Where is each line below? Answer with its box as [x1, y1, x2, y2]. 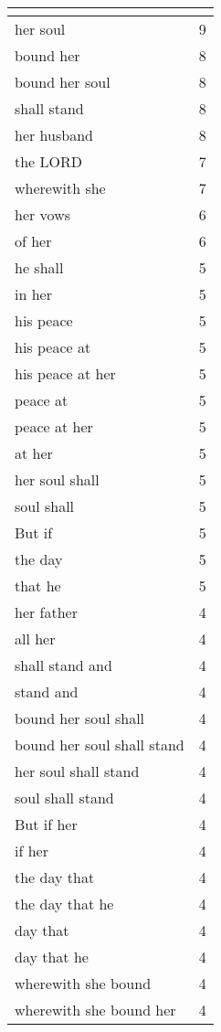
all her [15, 628, 56, 649]
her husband [15, 124, 93, 145]
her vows [15, 204, 71, 225]
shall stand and [15, 654, 112, 676]
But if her [15, 814, 78, 835]
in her [15, 283, 52, 304]
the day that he [15, 893, 114, 914]
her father [15, 601, 78, 622]
